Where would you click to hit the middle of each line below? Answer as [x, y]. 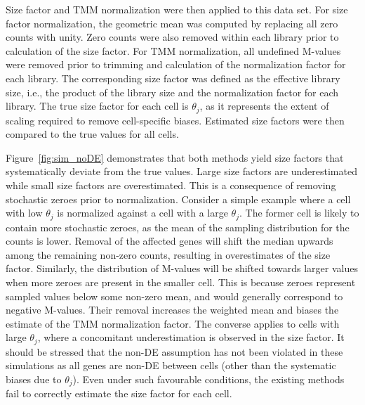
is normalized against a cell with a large [142, 213]
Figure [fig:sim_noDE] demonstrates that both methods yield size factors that [175, 157]
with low [24, 213]
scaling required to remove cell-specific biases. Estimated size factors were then [175, 120]
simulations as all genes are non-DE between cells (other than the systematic [171, 365]
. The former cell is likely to [299, 213]
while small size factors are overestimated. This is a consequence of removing [171, 185]
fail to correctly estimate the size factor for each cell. [119, 393]
